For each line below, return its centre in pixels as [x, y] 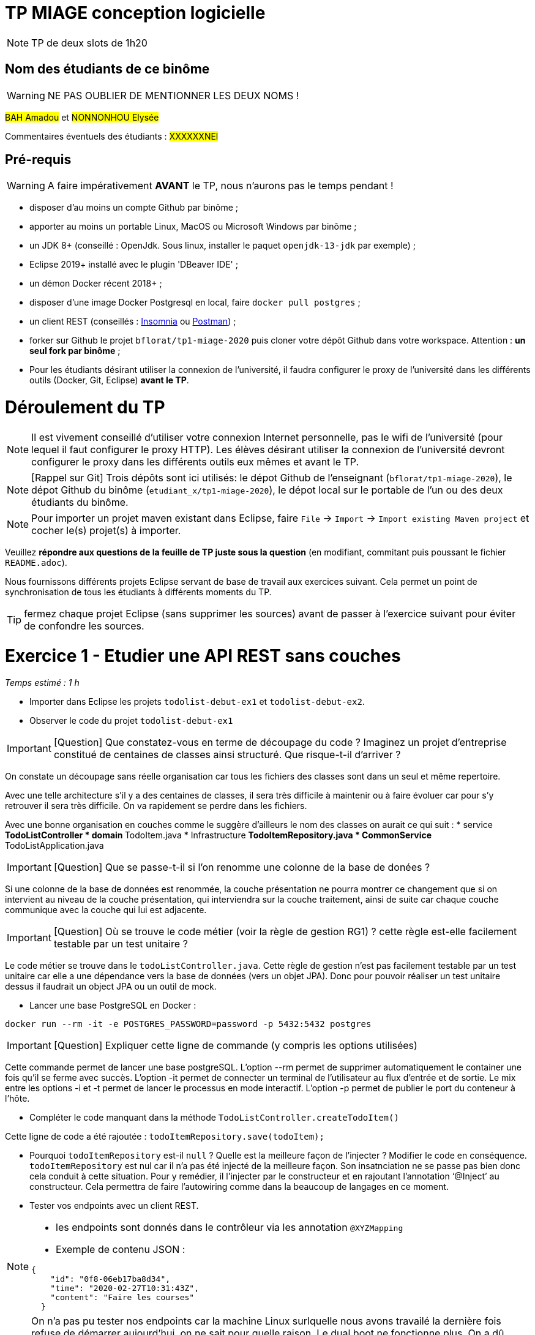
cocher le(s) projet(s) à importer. [106, 530]
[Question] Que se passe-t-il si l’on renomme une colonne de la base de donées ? [242, 867]
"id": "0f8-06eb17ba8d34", [110, 1279]
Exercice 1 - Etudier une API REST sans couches [203, 656]
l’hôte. [17, 1099]
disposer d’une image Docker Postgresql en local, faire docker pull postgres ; [195, 303]
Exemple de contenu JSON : [121, 1250]
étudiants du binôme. [80, 502]
